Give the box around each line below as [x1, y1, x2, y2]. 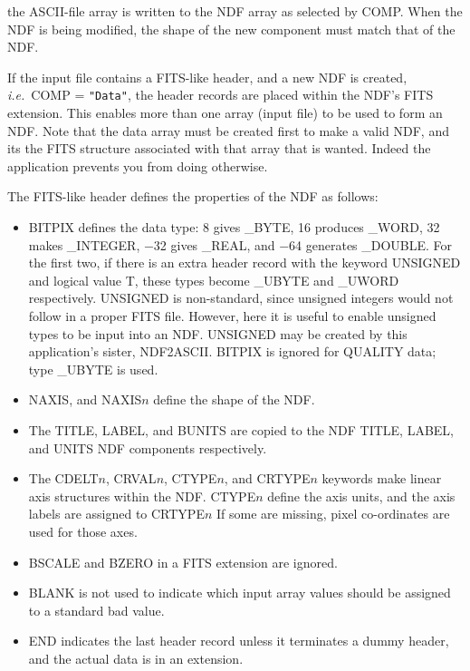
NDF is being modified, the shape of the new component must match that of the [7, 19, 456, 38]
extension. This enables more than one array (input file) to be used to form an [7, 103, 443, 122]
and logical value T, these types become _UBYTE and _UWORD [28, 270, 399, 289]
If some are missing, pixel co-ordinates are [216, 504, 450, 523]
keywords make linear [321, 469, 442, 488]
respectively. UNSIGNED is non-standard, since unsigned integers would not [28, 288, 454, 307]
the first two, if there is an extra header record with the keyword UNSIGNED [28, 253, 461, 272]
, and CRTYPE [224, 469, 311, 488]
